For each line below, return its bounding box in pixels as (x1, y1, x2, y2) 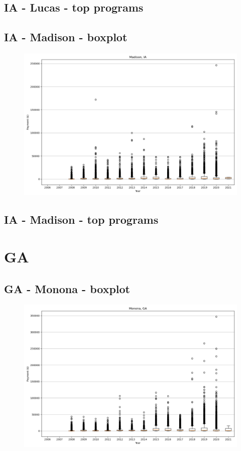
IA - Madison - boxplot (4, 29, 128, 45)
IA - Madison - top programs (4, 212, 159, 227)
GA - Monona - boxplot (4, 281, 130, 296)
